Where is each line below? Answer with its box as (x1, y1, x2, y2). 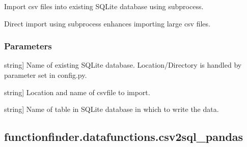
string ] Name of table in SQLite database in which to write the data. (4, 104, 219, 114)
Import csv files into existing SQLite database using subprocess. (4, 1, 204, 11)
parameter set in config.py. (4, 70, 87, 80)
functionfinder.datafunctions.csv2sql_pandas (4, 129, 243, 144)
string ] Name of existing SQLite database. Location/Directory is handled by (4, 60, 242, 70)
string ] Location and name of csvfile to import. (4, 86, 150, 97)
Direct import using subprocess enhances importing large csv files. (4, 18, 210, 28)
